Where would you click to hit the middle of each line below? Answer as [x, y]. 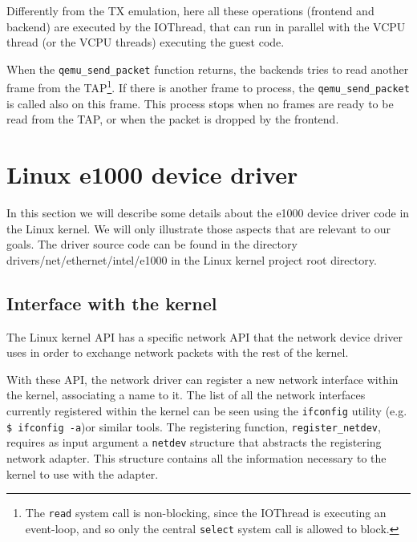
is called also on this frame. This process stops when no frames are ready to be [200, 103]
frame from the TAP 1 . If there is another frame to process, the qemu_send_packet [208, 87]
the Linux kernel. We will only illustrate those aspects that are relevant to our [199, 228]
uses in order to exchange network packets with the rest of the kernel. [178, 352]
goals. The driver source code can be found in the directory [152, 244]
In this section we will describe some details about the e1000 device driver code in [208, 213]
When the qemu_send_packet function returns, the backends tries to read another [208, 69]
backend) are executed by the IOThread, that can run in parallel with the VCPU [206, 26]
